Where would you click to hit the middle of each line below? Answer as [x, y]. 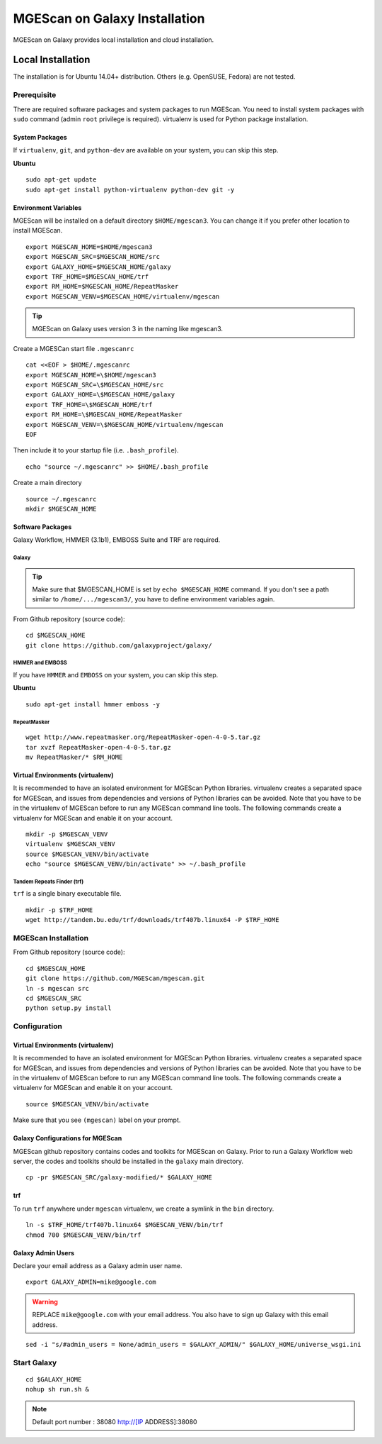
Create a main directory [47, 483]
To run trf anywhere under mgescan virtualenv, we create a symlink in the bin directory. [144, 1209]
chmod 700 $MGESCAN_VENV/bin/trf [83, 1235]
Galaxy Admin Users [44, 1253]
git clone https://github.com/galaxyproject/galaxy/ [119, 645]
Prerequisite [35, 95]
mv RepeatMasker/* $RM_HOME [74, 757]
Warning [45, 1301]
